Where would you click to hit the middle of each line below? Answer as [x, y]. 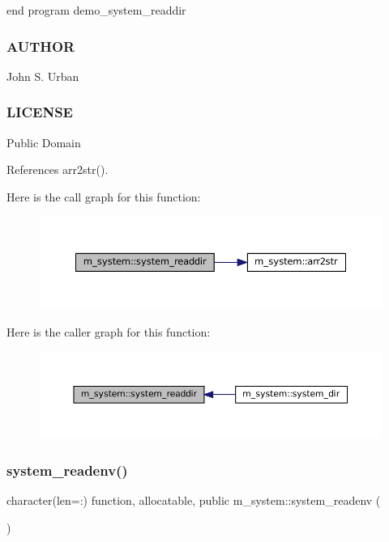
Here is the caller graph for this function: [109, 331]
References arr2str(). [58, 169]
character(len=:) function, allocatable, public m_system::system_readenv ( [194, 500]
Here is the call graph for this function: [104, 196]
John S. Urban [43, 76]
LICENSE [40, 112]
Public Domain [44, 142]
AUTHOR [41, 46]
